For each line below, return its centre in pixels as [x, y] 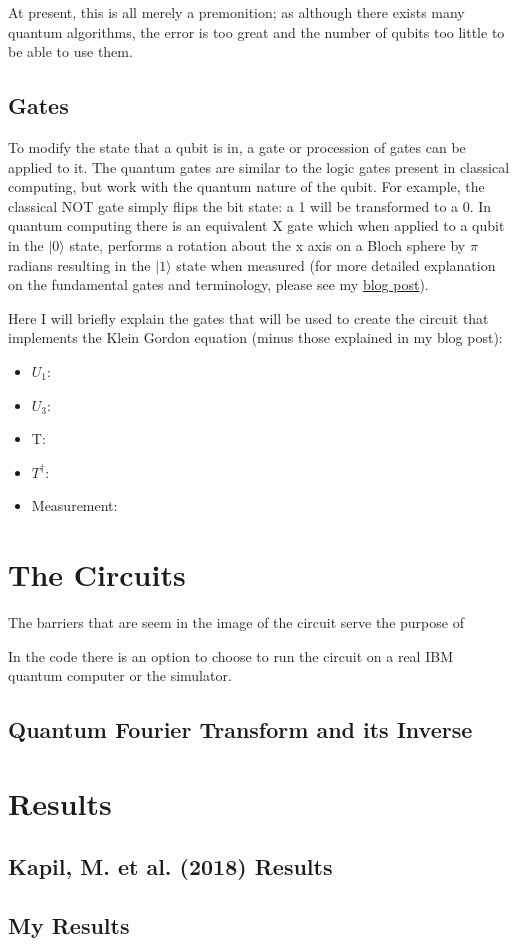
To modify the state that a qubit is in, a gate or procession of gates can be [237, 146]
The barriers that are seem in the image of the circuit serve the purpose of [236, 622]
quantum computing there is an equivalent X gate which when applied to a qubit [256, 225]
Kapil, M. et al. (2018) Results [170, 866]
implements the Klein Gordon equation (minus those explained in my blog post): [255, 337]
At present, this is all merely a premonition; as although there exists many [236, 12]
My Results [69, 925]
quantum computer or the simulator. [120, 675]
